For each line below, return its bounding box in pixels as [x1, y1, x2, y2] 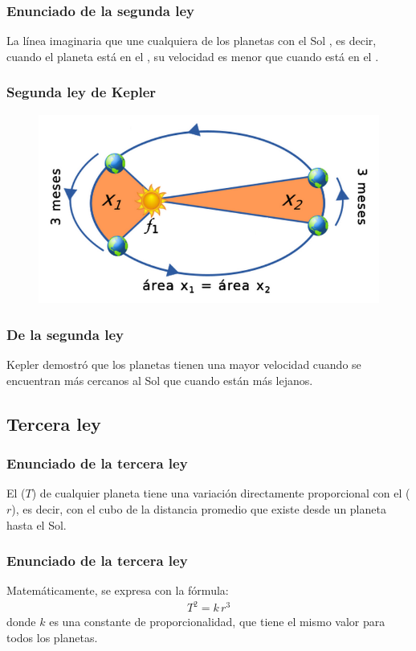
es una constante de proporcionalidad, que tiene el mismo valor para [49, 613, 385, 630]
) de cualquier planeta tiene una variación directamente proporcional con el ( [31, 485, 410, 502]
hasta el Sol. [6, 516, 67, 533]
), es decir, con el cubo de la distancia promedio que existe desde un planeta [11, 500, 386, 517]
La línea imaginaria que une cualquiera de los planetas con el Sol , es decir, [6, 32, 377, 49]
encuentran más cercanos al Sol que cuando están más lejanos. [6, 371, 313, 388]
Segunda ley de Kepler [6, 82, 157, 102]
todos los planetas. [6, 629, 98, 646]
